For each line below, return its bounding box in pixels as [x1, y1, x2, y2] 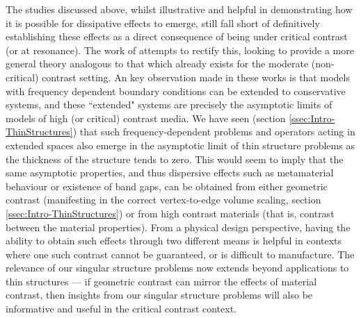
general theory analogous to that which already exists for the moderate [6, 56, 309, 71]
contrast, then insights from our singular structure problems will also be [6, 287, 313, 302]
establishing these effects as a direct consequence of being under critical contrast [6, 29, 348, 44]
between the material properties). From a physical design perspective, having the [6, 219, 351, 234]
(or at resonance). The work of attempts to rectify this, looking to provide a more [6, 42, 354, 57]
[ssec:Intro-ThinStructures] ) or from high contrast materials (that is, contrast [6, 206, 335, 220]
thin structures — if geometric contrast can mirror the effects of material [6, 274, 317, 288]
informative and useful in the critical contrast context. [6, 301, 237, 316]
